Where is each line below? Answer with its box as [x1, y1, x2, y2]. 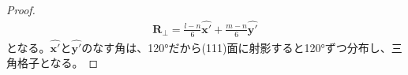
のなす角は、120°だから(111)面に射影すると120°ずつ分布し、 [81, 39, 391, 55]
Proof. [6, 2, 36, 17]
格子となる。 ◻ [17, 54, 99, 71]
